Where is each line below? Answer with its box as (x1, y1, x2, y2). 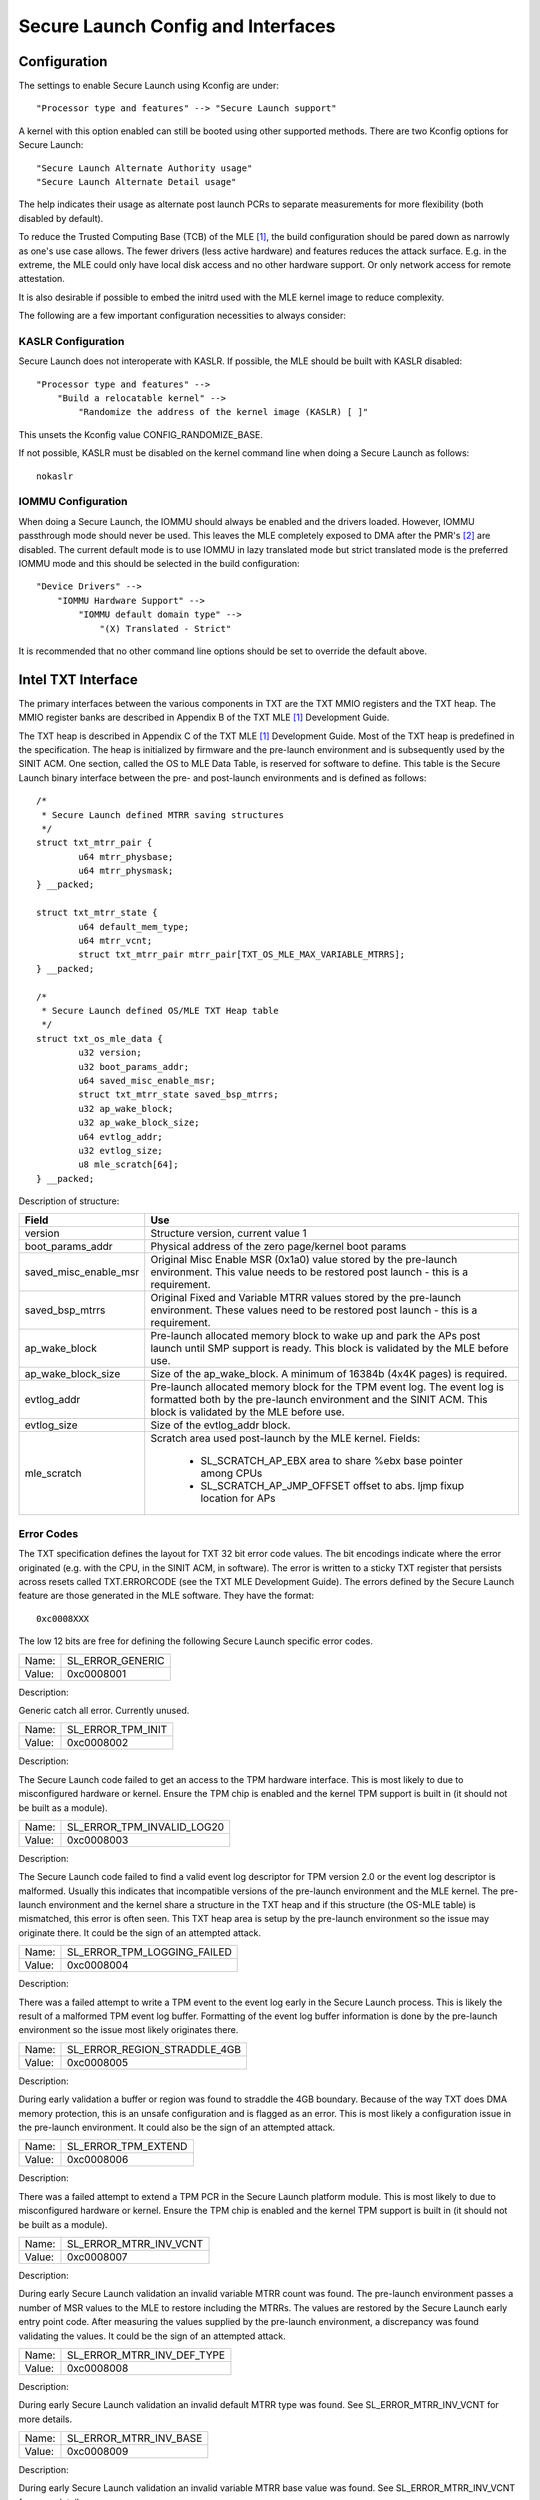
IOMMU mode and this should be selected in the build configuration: (18, 557, 300, 569)
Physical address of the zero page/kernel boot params (150, 1240, 407, 1254)
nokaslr (36, 470, 74, 482)
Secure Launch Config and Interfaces (18, 15, 336, 37)
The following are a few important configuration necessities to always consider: (18, 310, 347, 322)
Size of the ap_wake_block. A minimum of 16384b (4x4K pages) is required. (150, 1367, 508, 1381)
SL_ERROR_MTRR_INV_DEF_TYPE (66, 2348, 225, 2362)
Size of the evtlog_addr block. (150, 1418, 291, 1432)
